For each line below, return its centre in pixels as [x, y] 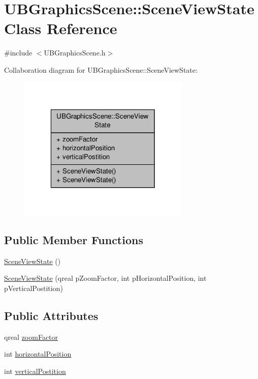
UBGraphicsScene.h [75, 53]
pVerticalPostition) [34, 288]
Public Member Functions [74, 239]
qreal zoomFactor [31, 337]
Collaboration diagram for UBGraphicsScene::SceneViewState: [101, 69]
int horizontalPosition [38, 354]
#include [18, 53]
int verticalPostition [35, 371]
